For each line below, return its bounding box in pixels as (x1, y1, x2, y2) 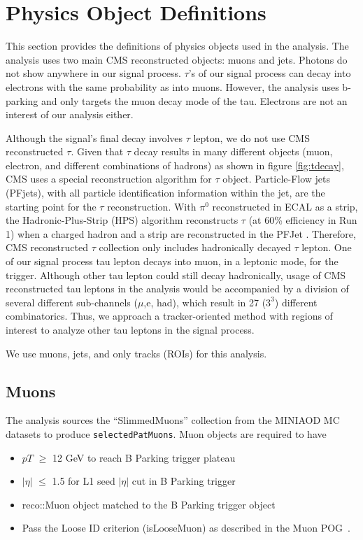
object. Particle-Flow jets (222, 171, 331, 186)
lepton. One (301, 240, 352, 255)
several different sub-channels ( (6, 294, 138, 309)
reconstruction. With (107, 199, 197, 213)
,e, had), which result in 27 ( (143, 294, 266, 309)
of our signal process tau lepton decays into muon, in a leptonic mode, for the (6, 254, 339, 269)
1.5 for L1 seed (52, 474, 115, 488)
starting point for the (6, 199, 97, 213)
